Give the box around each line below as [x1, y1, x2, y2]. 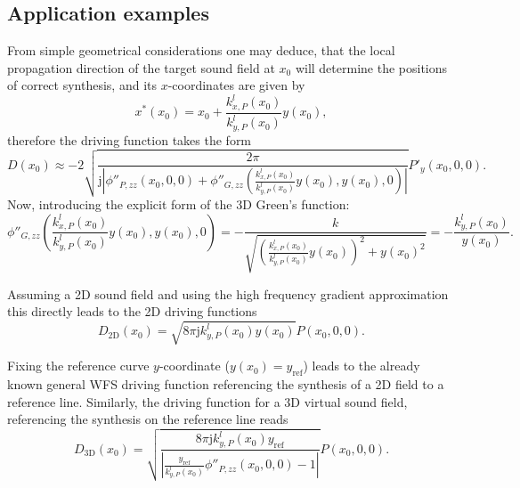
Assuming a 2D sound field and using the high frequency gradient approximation [7, 284, 449, 303]
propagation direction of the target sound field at [7, 58, 275, 77]
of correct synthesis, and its [7, 76, 157, 94]
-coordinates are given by [167, 76, 305, 94]
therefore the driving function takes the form [7, 130, 252, 149]
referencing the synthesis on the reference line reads [7, 410, 288, 428]
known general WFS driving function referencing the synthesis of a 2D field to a [7, 375, 444, 394]
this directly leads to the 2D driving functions [7, 302, 257, 321]
